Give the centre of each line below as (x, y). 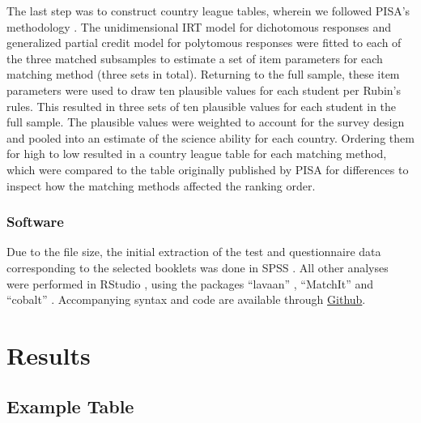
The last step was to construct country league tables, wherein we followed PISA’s (208, 11)
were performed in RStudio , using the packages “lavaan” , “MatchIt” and (190, 283)
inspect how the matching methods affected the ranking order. (161, 185)
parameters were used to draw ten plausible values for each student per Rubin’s (204, 90)
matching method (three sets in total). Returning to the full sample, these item (203, 74)
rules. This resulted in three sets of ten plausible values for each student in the (202, 106)
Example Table (70, 406)
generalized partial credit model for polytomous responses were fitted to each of (204, 43)
